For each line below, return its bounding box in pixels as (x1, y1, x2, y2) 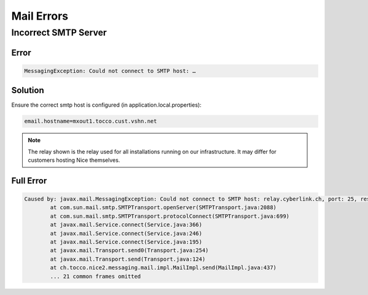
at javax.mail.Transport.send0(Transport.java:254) (50, 247, 209, 254)
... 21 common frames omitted (50, 273, 141, 280)
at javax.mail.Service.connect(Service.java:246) (50, 230, 202, 237)
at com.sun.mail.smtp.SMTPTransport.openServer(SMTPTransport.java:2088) (50, 204, 277, 211)
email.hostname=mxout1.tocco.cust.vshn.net (24, 118, 158, 125)
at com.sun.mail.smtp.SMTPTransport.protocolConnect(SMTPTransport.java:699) (50, 212, 289, 220)
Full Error (11, 175, 47, 186)
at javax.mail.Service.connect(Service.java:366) (50, 221, 202, 228)
